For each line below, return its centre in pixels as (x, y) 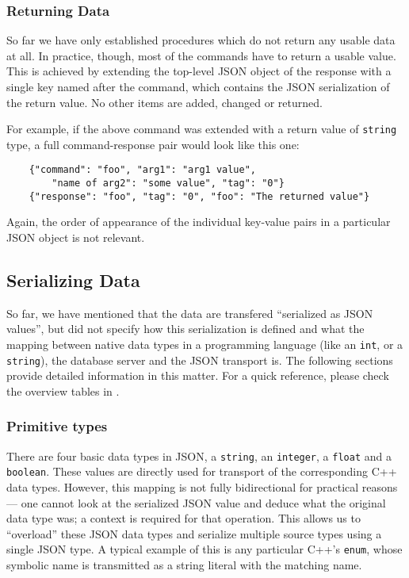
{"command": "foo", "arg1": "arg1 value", (142, 170)
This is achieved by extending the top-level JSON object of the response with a (199, 71)
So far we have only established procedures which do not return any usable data (201, 40)
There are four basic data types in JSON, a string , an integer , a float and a (199, 456)
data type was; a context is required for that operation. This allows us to (183, 518)
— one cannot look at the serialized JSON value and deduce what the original (196, 502)
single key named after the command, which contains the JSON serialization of (198, 86)
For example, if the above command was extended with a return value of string (202, 129)
